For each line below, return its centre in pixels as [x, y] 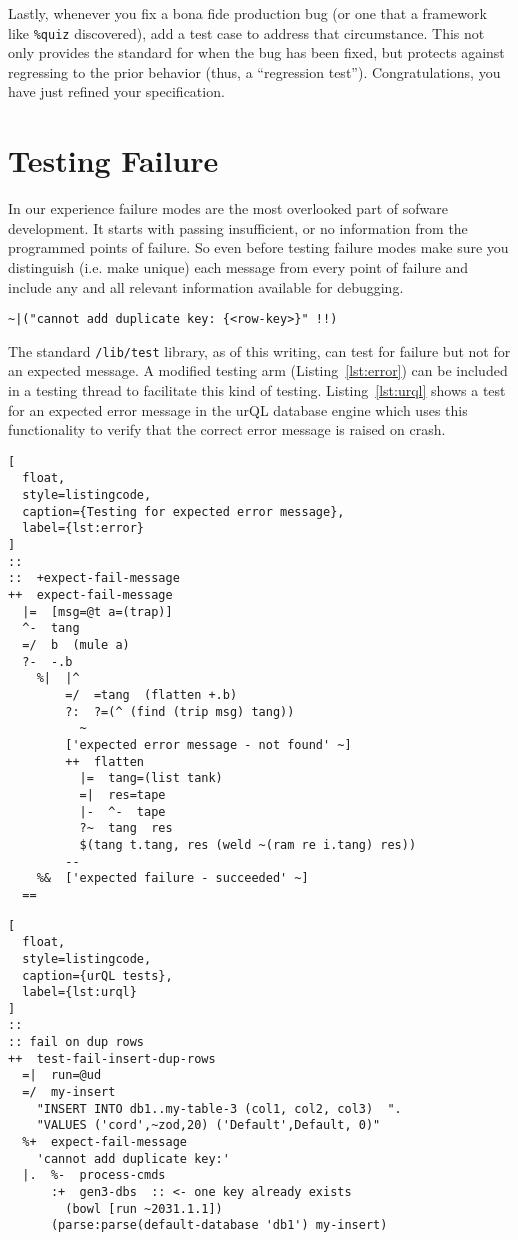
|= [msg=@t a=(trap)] [97, 611]
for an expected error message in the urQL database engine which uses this [238, 409]
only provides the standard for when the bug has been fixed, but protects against [256, 52]
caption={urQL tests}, [97, 975]
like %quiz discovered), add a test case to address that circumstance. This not [246, 32]
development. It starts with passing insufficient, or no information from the [238, 227]
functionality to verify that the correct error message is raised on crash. [227, 429]
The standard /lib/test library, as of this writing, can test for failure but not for [259, 350]
